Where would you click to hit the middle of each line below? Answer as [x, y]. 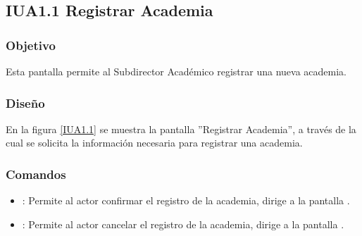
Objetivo [31, 45]
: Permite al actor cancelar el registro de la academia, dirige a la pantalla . [183, 224]
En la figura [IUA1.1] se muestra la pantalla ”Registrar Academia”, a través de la [181, 129]
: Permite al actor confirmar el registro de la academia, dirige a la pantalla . [186, 200]
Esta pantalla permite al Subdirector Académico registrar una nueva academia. [176, 71]
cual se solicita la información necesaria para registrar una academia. [154, 143]
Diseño [25, 103]
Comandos [36, 174]
